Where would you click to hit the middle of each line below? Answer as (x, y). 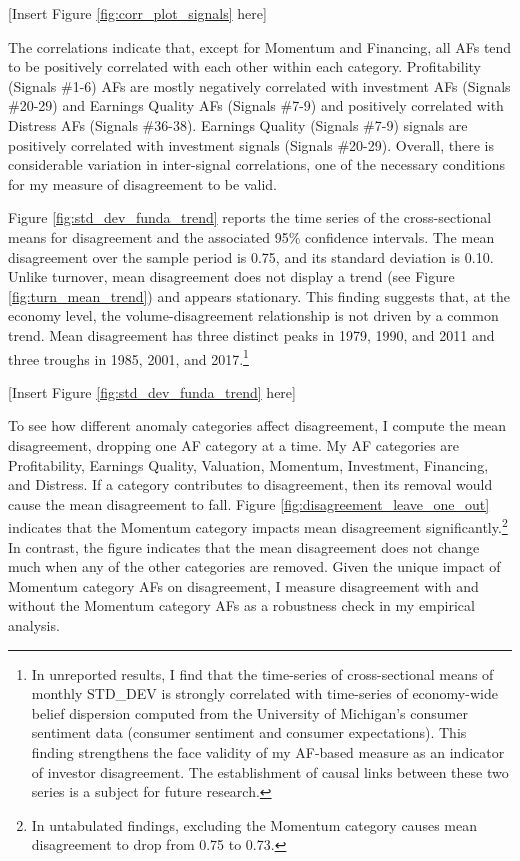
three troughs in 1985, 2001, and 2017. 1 (128, 357)
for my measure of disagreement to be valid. (142, 183)
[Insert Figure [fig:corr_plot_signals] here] (137, 13)
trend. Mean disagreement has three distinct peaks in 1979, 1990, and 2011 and (251, 334)
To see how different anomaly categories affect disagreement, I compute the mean (257, 425)
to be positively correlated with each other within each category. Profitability (244, 66)
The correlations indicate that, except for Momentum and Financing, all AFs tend (260, 46)
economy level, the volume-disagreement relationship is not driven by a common (253, 315)
